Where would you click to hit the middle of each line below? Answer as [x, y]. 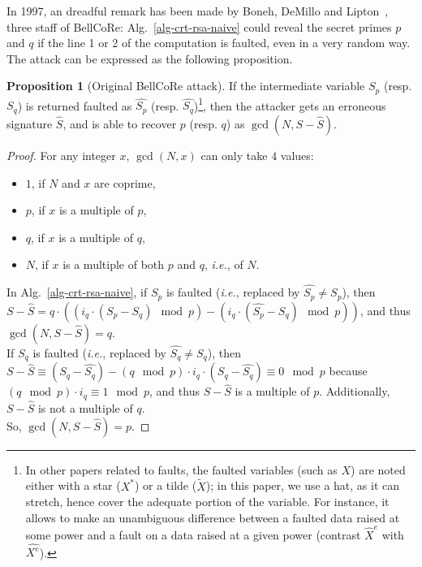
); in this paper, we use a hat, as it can [303, 485]
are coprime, [125, 182]
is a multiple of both [114, 264]
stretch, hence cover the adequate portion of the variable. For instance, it [207, 502]
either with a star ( [73, 485]
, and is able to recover [120, 123]
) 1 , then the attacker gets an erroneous [290, 104]
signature [30, 123]
